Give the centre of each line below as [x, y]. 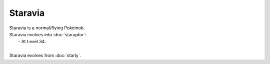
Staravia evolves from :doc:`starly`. [45, 56]
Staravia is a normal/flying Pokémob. [47, 28]
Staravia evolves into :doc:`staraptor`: [48, 34]
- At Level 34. [32, 42]
